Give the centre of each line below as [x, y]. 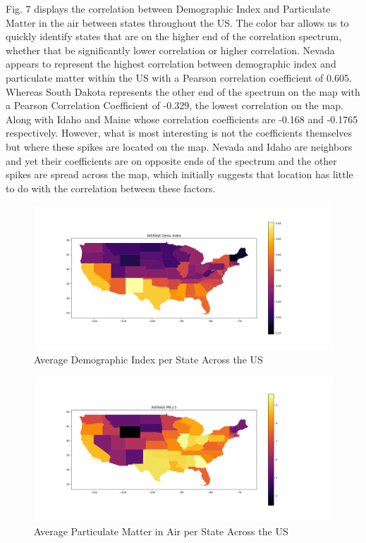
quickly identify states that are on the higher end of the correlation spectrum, [174, 36]
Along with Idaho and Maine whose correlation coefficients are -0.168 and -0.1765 [182, 119]
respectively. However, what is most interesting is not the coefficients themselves [179, 133]
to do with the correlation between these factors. [111, 188]
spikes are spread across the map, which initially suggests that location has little [179, 174]
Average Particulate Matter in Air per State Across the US [161, 531]
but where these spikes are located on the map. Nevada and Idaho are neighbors [179, 146]
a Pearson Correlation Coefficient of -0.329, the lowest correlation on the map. [175, 105]
